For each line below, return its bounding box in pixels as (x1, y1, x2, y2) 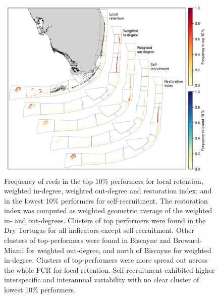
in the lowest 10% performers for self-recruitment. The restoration (4, 195, 208, 206)
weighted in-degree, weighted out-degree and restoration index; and (4, 185, 212, 196)
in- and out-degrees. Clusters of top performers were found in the (4, 215, 206, 225)
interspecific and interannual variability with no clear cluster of (4, 274, 199, 285)
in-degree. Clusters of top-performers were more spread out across (4, 255, 207, 265)
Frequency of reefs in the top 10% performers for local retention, (4, 175, 203, 186)
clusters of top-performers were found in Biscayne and (4, 235, 171, 245)
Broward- (173, 235, 202, 245)
